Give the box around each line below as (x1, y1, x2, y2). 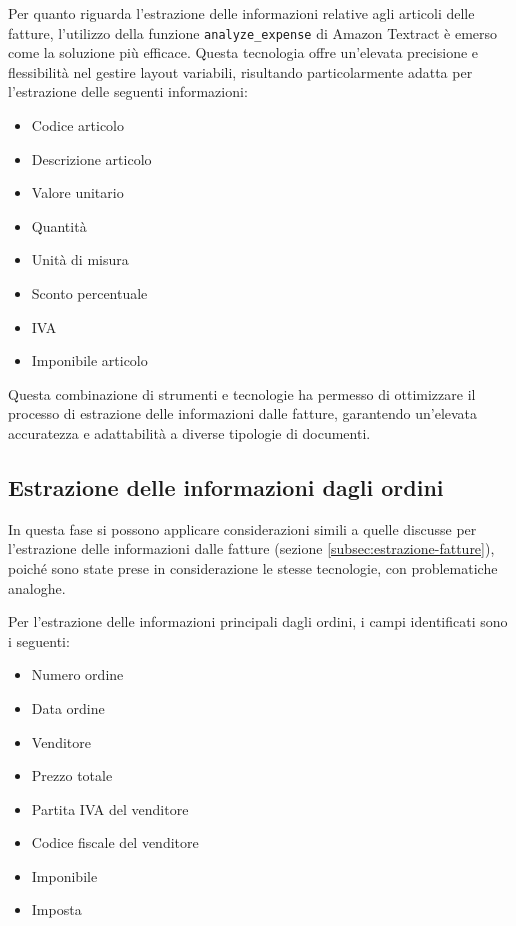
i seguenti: (8, 630, 70, 651)
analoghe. (8, 577, 66, 598)
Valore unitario (31, 182, 124, 203)
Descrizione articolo (31, 148, 152, 169)
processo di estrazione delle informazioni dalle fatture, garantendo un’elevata (8, 403, 478, 424)
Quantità (31, 215, 87, 236)
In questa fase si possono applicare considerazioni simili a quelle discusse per (8, 518, 477, 539)
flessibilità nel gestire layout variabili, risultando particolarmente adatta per (8, 61, 473, 82)
